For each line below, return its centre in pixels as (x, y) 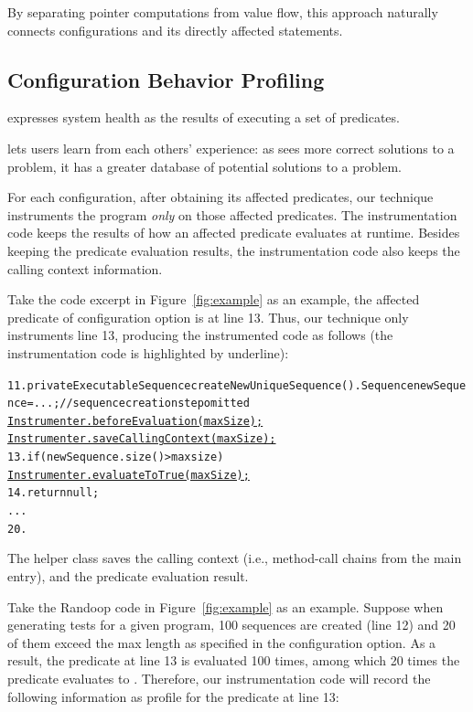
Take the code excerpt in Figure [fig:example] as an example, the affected (214, 299)
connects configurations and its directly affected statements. (175, 30)
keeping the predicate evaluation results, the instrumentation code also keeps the (234, 250)
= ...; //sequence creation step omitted (138, 404)
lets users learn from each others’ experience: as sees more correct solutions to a (231, 148)
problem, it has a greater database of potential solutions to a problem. (204, 166)
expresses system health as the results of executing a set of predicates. (204, 117)
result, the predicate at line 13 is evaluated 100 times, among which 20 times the (234, 660)
